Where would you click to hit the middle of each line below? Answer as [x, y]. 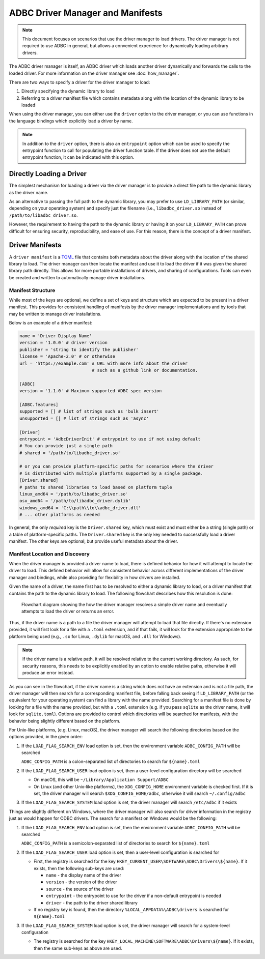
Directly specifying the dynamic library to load [68, 91]
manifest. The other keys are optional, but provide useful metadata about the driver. [94, 541]
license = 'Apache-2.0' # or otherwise [67, 357]
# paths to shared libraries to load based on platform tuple [96, 487]
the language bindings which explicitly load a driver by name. [71, 121]
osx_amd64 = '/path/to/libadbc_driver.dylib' [75, 501]
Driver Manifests [35, 245]
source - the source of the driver [80, 889]
